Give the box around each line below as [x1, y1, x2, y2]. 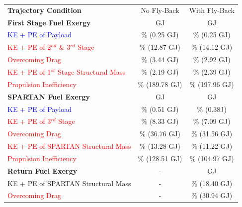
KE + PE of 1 [7, 66, 51, 77]
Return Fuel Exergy [7, 165, 78, 176]
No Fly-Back [141, 4, 179, 15]
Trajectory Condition [7, 4, 81, 15]
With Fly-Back [189, 4, 235, 15]
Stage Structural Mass [57, 66, 125, 77]
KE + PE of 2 [7, 42, 51, 52]
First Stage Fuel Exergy [7, 17, 91, 27]
